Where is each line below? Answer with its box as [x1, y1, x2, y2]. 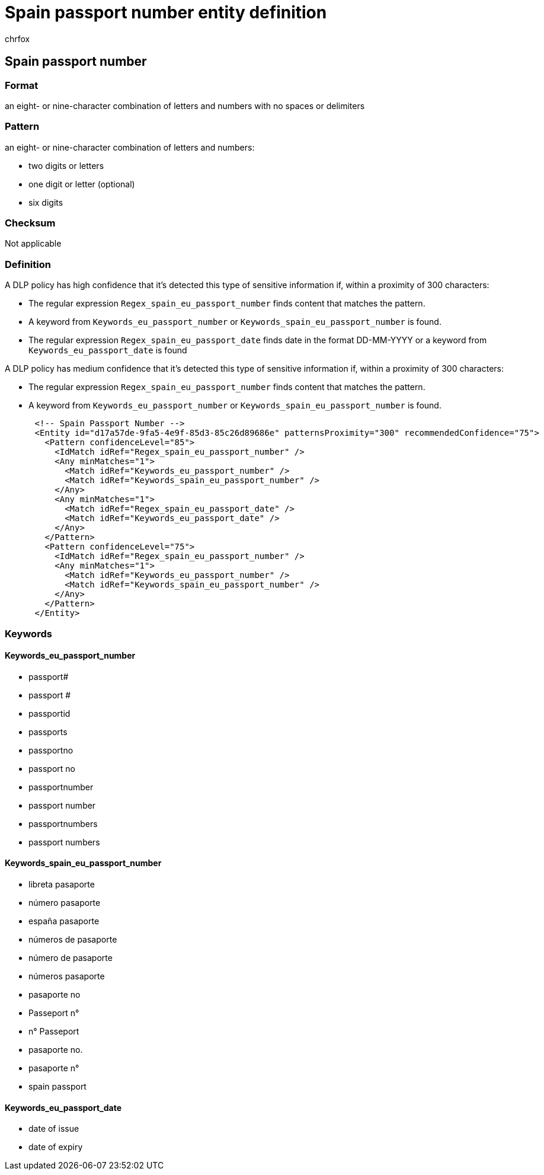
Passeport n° [28, 1008, 79, 1018]
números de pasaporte [28, 934, 117, 945]
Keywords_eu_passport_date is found [28, 345, 187, 356]
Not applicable [5, 238, 62, 249]
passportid [28, 708, 71, 719]
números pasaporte [28, 971, 105, 982]
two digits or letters [28, 160, 104, 171]
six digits [28, 197, 63, 207]
